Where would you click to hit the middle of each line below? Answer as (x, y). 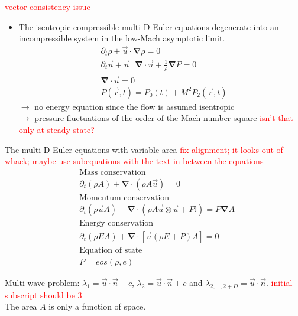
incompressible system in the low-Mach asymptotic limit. (122, 38)
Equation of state (111, 251)
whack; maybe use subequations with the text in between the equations (134, 161)
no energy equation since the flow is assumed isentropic (135, 106)
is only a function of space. (97, 306)
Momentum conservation (124, 198)
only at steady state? (56, 130)
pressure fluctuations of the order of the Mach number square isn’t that (164, 118)
